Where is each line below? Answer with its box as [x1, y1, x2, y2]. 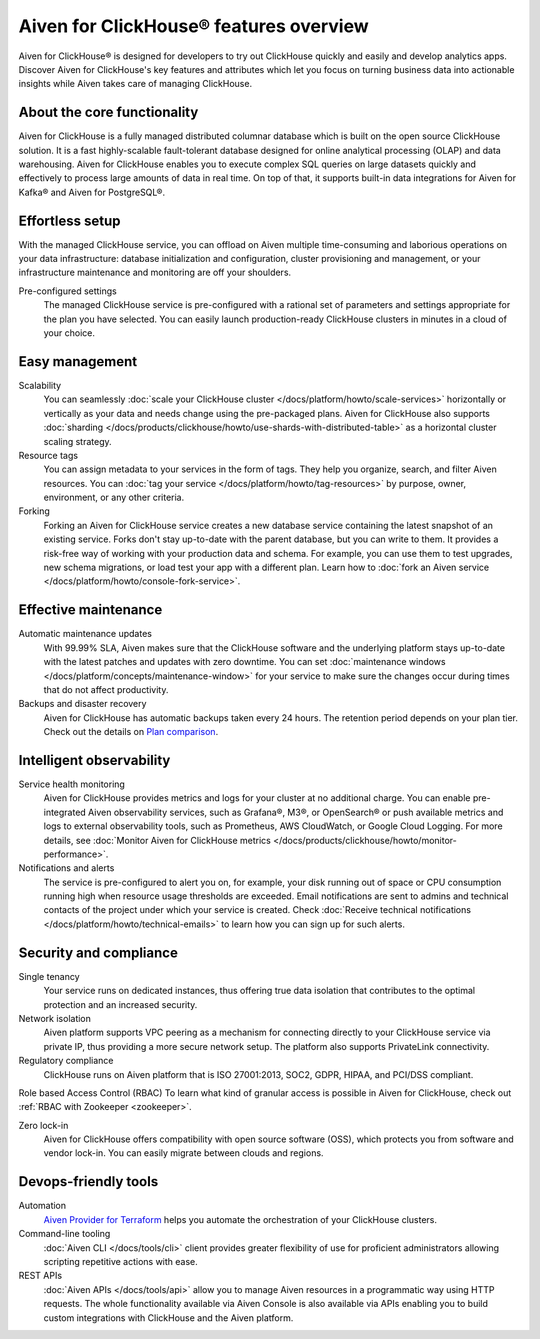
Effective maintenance [18, 601, 163, 619]
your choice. [43, 327, 95, 339]
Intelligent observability [18, 751, 171, 769]
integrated [43, 806, 87, 818]
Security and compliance [18, 944, 179, 961]
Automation [18, 1200, 67, 1212]
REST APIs [18, 1270, 63, 1282]
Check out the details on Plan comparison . [43, 726, 219, 738]
